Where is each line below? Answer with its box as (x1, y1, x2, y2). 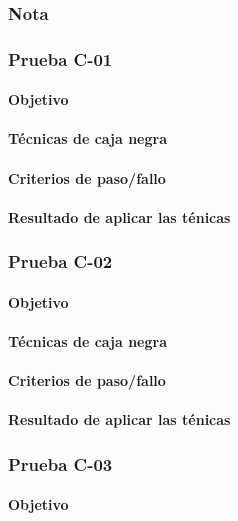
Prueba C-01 (8, 46, 113, 71)
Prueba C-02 (8, 249, 113, 274)
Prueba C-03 (8, 451, 113, 476)
